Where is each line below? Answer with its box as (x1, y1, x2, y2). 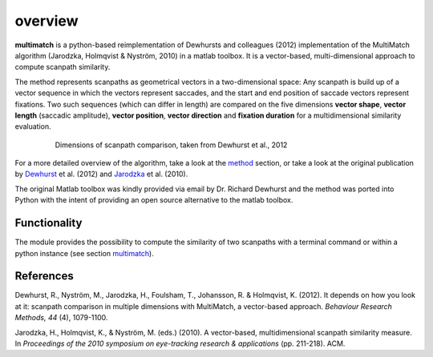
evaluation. (14, 122, 51, 131)
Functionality (14, 216, 83, 230)
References (14, 269, 74, 283)
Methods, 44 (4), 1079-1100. (14, 313, 108, 323)
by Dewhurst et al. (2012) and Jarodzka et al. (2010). (14, 169, 188, 179)
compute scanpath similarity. (14, 62, 111, 72)
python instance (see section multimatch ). (14, 248, 154, 258)
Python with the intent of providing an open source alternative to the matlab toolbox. (14, 195, 293, 205)
